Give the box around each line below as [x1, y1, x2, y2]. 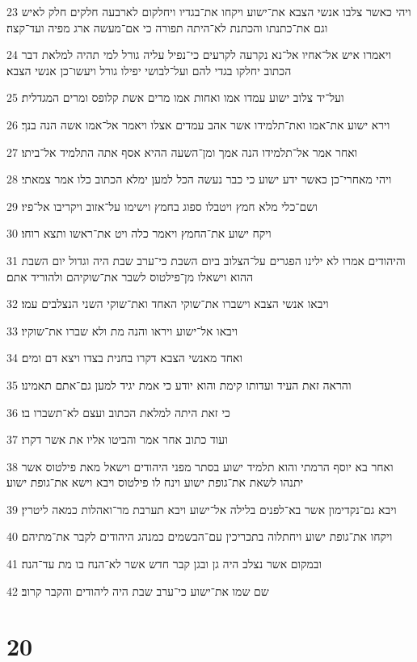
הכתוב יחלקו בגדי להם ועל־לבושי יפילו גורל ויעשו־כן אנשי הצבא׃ [6, 61, 292, 78]
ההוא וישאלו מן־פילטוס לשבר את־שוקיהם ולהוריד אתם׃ [6, 268, 254, 285]
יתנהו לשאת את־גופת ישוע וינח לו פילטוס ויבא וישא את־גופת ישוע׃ [6, 474, 304, 491]
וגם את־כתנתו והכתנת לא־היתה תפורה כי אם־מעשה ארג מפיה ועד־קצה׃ [6, 19, 328, 36]
